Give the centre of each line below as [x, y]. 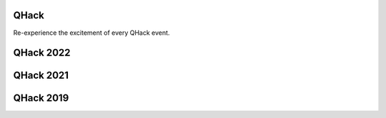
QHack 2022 [42, 53]
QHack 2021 [41, 76]
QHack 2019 [41, 98]
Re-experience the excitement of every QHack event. [91, 33]
